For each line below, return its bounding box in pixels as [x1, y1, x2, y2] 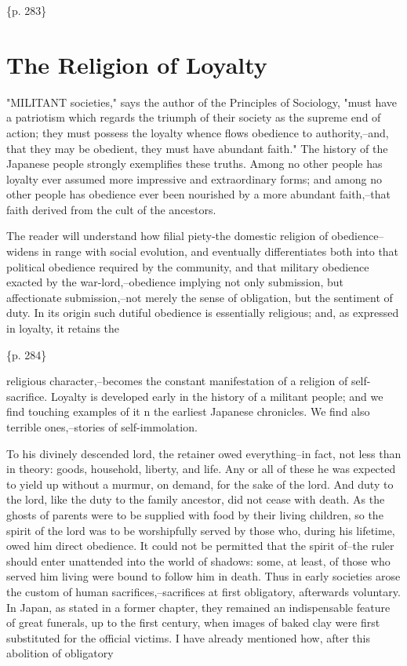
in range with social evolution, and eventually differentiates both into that [42, 243, 399, 260]
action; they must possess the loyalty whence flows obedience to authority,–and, [6, 124, 389, 140]
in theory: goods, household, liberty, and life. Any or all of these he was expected [6, 460, 396, 477]
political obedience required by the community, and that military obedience [6, 258, 369, 275]
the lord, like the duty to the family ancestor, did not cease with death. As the [6, 491, 385, 508]
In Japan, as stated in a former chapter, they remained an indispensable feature [6, 599, 391, 615]
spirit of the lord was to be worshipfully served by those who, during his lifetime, [6, 522, 395, 538]
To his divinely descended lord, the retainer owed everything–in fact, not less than [6, 445, 402, 461]
